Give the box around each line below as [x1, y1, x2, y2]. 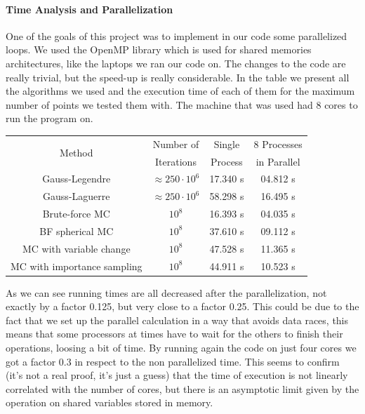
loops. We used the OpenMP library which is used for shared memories [6, 42, 312, 57]
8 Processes [253, 136, 303, 151]
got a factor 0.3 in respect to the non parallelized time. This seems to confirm [6, 354, 340, 368]
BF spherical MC [39, 223, 114, 238]
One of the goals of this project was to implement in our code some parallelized [6, 28, 347, 43]
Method [60, 145, 93, 160]
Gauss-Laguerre [43, 189, 110, 203]
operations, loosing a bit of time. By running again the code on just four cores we [6, 340, 357, 355]
